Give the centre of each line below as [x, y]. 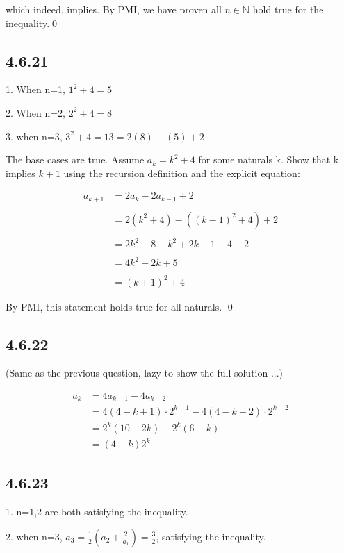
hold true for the [288, 9]
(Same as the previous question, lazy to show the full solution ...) [145, 373]
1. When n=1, [35, 89]
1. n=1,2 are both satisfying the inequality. [97, 512]
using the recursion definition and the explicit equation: [182, 173]
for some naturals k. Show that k [269, 159]
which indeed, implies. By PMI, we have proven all [114, 9]
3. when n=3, [34, 136]
